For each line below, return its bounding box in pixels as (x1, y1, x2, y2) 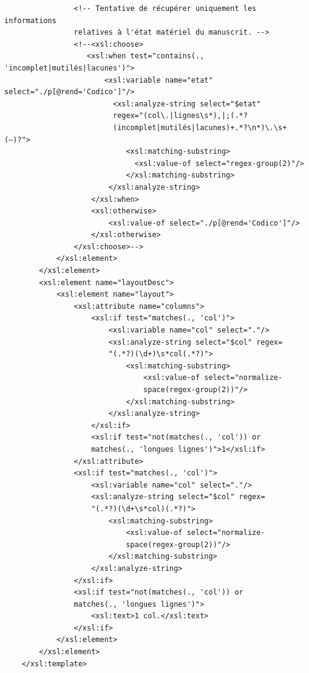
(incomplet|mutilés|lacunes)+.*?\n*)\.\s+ (112, 123, 287, 132)
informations (4, 16, 56, 25)
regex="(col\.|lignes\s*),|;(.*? (112, 111, 248, 120)
